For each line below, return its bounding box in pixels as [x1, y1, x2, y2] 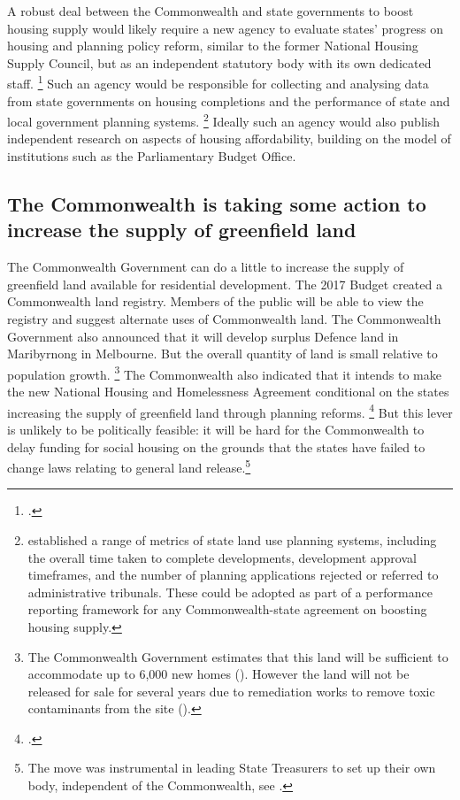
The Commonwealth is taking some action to [7, 190, 426, 218]
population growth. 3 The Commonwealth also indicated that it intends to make [7, 362, 441, 383]
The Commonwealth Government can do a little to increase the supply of [7, 258, 404, 276]
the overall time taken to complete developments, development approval [27, 548, 417, 566]
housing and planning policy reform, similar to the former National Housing [7, 36, 418, 55]
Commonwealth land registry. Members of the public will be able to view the [7, 292, 424, 311]
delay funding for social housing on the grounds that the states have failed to [7, 437, 425, 456]
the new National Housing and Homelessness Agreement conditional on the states [7, 382, 449, 401]
